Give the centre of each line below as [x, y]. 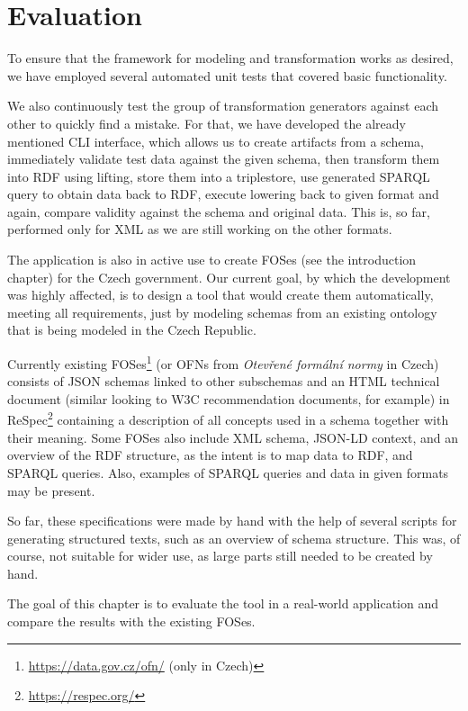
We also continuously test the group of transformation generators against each [223, 106]
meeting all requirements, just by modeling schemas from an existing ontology [222, 312]
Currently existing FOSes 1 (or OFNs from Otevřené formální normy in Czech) [223, 362]
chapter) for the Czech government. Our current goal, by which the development [229, 277]
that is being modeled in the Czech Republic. [132, 330]
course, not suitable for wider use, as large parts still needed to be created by [220, 556]
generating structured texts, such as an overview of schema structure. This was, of [234, 538]
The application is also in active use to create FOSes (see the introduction [212, 260]
